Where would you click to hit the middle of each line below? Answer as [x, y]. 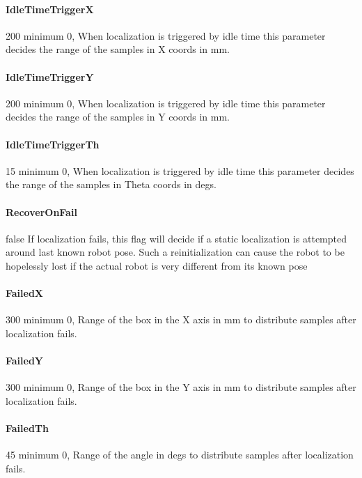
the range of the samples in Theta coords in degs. [111, 184]
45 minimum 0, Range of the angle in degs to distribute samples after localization [180, 455]
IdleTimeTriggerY [50, 76]
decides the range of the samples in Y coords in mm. [118, 117]
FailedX [25, 293]
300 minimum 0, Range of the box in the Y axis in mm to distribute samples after [181, 387]
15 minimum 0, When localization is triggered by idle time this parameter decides [180, 170]
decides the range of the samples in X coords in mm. [118, 49]
